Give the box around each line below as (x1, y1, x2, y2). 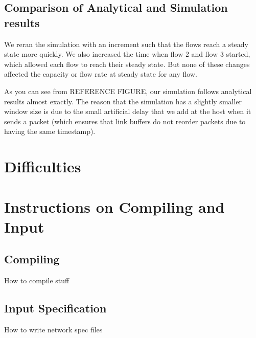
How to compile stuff (4, 275, 69, 286)
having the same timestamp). (4, 126, 96, 137)
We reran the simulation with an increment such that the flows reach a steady (4, 38, 248, 49)
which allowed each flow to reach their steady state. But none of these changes (4, 58, 250, 69)
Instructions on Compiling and (4, 196, 225, 217)
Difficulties (4, 156, 81, 177)
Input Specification (4, 300, 107, 316)
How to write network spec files (4, 324, 103, 334)
